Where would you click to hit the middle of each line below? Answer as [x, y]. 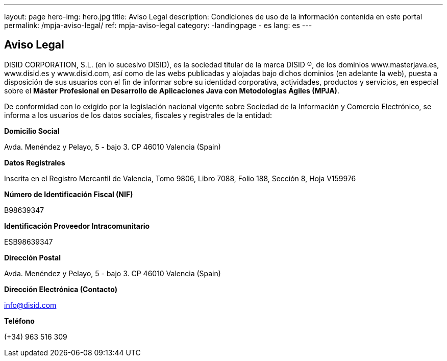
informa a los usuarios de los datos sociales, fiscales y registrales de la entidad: [138, 115]
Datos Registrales [35, 162]
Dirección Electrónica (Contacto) [61, 289]
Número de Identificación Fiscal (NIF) [69, 194]
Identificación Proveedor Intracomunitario [77, 226]
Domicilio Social [32, 131]
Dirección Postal [32, 257]
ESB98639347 [29, 242]
